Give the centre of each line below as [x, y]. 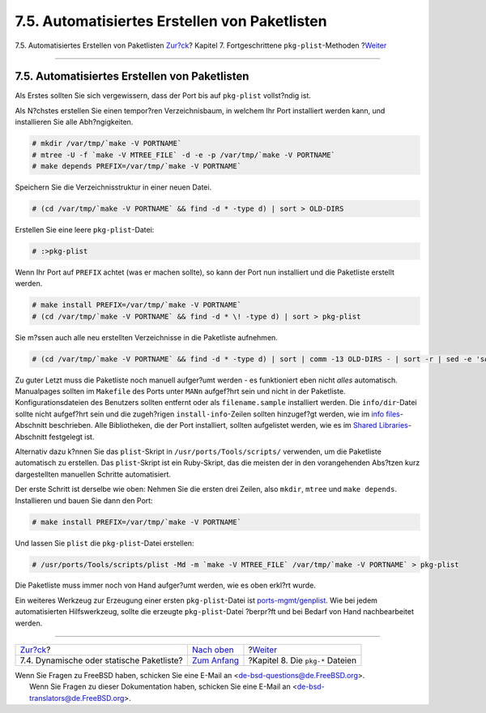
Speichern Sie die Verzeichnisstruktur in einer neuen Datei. [113, 187]
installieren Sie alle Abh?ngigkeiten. [74, 122]
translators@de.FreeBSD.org [77, 698]
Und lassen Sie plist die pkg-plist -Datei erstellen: [104, 543]
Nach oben [213, 650]
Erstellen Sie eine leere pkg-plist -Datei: [85, 229]
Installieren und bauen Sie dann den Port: [84, 500]
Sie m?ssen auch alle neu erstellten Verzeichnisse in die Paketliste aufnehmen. [147, 337]
